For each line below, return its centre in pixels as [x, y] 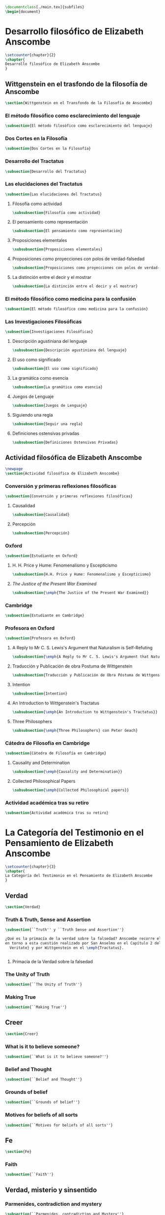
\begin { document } [23, 12]
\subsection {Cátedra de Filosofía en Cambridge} [56, 753]
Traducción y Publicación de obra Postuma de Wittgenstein [72, 666]
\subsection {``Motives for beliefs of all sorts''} [59, 1125]
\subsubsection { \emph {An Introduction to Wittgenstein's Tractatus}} [85, 712]
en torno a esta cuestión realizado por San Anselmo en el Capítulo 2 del [83, 943]
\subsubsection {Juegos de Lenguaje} [50, 405]
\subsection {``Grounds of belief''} [42, 1102]
